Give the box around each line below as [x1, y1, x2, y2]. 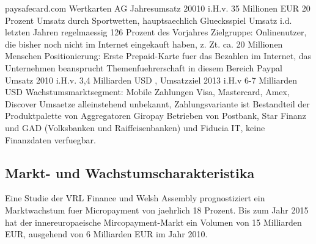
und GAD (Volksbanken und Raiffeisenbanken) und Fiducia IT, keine [5, 121, 265, 134]
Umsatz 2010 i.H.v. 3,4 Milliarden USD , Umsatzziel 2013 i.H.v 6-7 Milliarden [5, 73, 298, 86]
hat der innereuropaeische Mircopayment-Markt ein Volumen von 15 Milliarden [5, 215, 302, 228]
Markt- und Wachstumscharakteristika [5, 163, 255, 182]
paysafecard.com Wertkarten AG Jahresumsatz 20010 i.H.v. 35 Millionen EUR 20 [5, 2, 310, 14]
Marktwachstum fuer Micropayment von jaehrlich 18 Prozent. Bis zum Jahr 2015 [5, 203, 309, 216]
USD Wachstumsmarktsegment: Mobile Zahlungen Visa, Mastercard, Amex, [5, 85, 290, 98]
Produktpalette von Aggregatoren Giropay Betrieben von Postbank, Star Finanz [5, 109, 306, 122]
